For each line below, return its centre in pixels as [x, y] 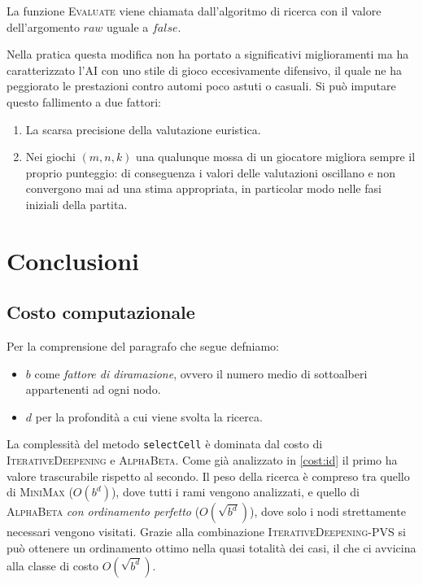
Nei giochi [50, 157]
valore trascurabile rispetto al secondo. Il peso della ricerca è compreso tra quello [208, 476]
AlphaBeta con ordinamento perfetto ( [103, 511]
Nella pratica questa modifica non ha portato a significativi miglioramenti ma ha [208, 54]
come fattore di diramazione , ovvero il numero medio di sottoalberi [201, 373]
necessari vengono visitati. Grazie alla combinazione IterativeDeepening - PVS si [206, 532]
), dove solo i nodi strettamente [327, 511]
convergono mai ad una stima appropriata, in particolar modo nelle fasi [203, 188]
